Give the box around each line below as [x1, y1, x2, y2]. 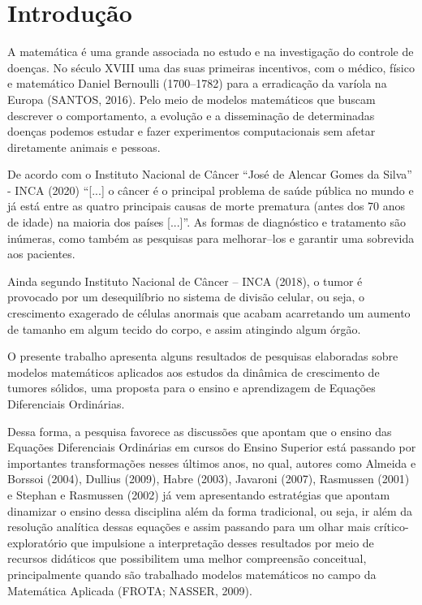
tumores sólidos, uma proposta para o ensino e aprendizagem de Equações [7, 379, 376, 396]
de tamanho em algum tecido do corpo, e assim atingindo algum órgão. [7, 320, 361, 337]
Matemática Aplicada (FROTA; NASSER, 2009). [7, 581, 252, 599]
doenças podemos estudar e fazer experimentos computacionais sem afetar [7, 123, 376, 140]
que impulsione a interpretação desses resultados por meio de [71, 534, 374, 551]
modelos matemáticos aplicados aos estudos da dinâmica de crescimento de [7, 363, 380, 380]
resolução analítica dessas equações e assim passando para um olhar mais [7, 518, 371, 535]
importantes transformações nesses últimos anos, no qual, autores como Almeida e [7, 454, 416, 471]
